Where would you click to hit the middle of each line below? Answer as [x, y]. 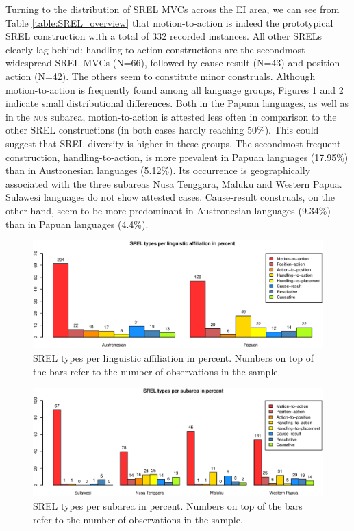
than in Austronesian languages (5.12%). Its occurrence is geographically [158, 170]
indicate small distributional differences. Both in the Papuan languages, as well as [177, 103]
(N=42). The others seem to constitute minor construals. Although [175, 76]
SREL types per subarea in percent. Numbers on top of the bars [168, 505]
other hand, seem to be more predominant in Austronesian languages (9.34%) [168, 210]
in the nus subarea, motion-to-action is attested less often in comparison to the [171, 116]
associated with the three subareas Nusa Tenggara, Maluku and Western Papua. [174, 183]
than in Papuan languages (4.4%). [77, 224]
